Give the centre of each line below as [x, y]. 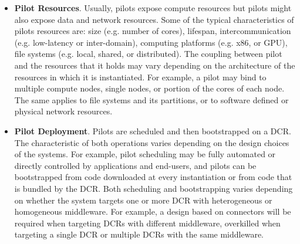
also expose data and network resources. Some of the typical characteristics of [154, 19]
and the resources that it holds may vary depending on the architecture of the [155, 65]
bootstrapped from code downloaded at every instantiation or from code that [153, 177]
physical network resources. [63, 111]
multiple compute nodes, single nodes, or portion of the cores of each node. [149, 88]
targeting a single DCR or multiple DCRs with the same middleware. [139, 234]
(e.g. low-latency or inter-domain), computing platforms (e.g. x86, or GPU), [151, 42]
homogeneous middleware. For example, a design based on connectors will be [153, 211]
